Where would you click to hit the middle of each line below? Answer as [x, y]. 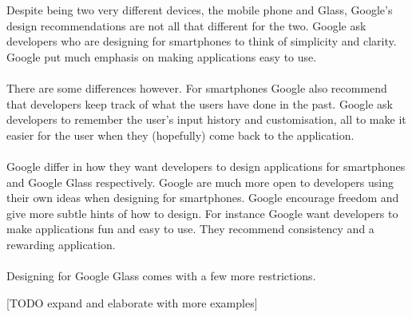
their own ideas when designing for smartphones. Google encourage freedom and [203, 198]
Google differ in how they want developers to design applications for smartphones [206, 166]
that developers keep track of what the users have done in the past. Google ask [200, 103]
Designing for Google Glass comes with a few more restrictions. [161, 276]
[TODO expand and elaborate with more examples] [132, 302]
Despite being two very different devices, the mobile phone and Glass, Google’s [200, 10]
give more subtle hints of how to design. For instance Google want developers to [202, 213]
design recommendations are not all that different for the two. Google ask [186, 25]
